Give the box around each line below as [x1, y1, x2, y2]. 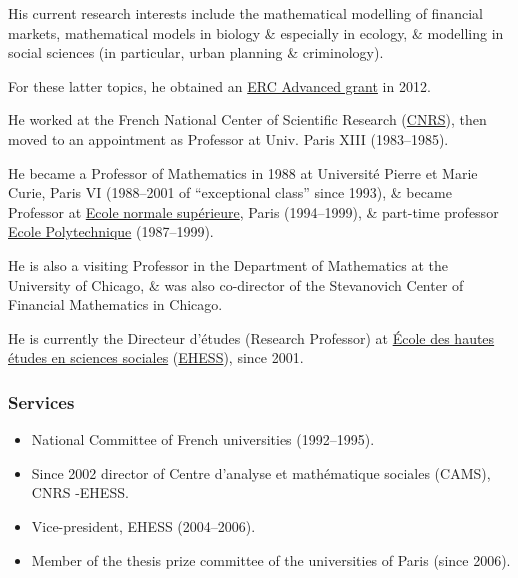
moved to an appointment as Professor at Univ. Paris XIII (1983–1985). [8, 128, 449, 149]
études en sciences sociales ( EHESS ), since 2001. [8, 347, 304, 368]
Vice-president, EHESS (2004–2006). [31, 515, 256, 536]
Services [8, 389, 75, 414]
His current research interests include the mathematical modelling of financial [8, 3, 483, 23]
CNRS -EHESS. [31, 482, 129, 503]
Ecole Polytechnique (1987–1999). [8, 221, 214, 242]
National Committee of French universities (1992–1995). [31, 429, 375, 450]
